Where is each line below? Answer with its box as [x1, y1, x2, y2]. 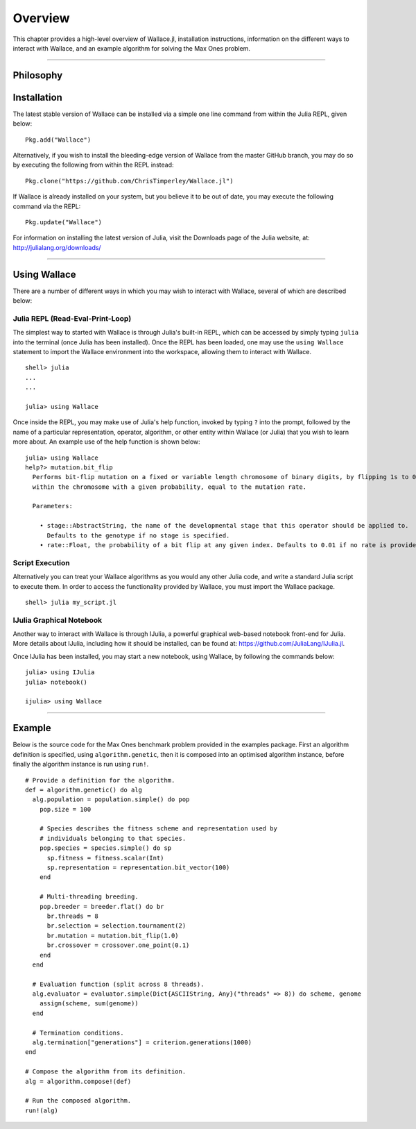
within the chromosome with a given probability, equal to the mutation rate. [32, 483, 307, 491]
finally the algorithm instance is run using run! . [12, 760, 149, 769]
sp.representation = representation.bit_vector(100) [46, 864, 230, 871]
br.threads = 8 [46, 912, 98, 920]
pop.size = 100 [39, 805, 92, 813]
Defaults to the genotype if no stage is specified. [46, 531, 230, 540]
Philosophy [12, 69, 63, 81]
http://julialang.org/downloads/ [12, 243, 101, 251]
